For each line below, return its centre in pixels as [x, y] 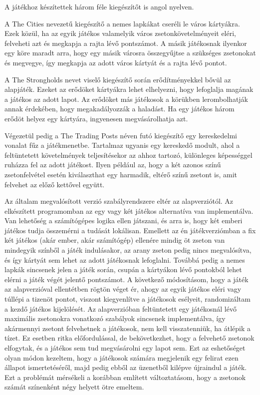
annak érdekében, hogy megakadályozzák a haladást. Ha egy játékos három [120, 109]
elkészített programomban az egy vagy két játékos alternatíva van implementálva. [129, 210]
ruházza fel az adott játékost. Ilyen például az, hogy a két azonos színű [113, 165]
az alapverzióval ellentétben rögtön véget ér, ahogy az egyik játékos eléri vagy [123, 289]
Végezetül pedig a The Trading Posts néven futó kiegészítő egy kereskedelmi [121, 135]
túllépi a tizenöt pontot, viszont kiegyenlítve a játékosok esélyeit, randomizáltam [128, 299]
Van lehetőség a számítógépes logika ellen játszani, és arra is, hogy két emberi [124, 220]
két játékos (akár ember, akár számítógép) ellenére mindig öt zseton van [115, 240]
